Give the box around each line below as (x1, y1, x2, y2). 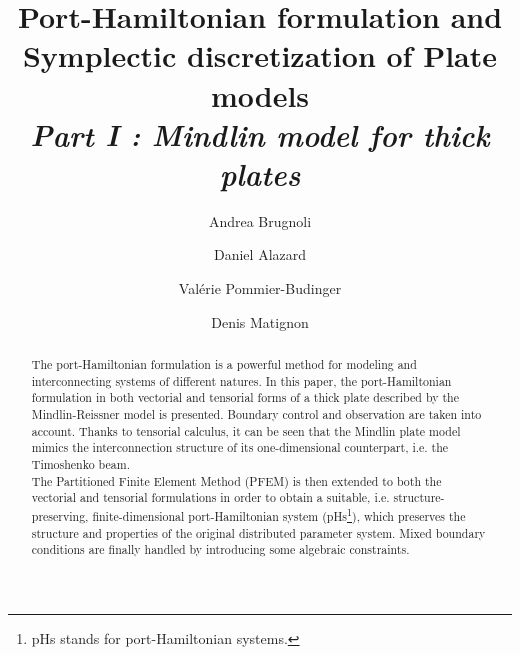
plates (219, 152, 301, 194)
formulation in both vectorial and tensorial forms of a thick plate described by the (31, 389, 459, 406)
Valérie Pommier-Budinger (178, 278, 342, 299)
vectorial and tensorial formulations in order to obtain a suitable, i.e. (31, 489, 390, 506)
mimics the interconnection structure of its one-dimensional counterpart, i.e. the (31, 439, 449, 456)
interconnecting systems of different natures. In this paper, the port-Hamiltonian (31, 372, 452, 389)
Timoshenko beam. (31, 455, 130, 472)
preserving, (31, 507, 89, 524)
